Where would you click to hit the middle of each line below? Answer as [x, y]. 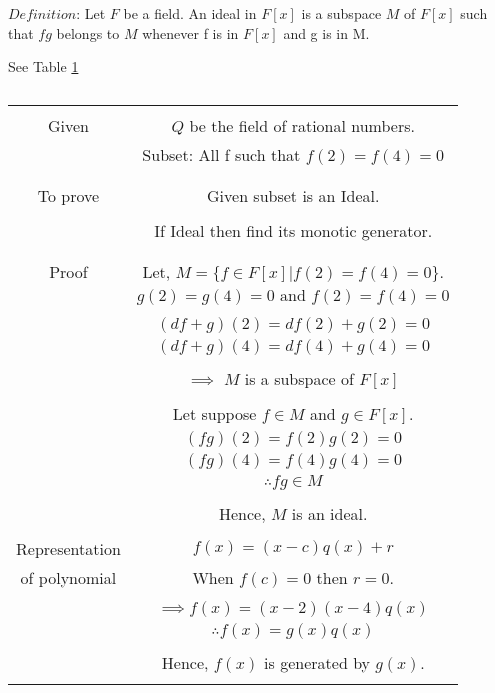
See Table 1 [43, 66]
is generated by [317, 662]
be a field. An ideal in [190, 13]
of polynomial [68, 577]
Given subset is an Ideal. [293, 195]
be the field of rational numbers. [302, 125]
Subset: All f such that [221, 154]
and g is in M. [326, 32]
